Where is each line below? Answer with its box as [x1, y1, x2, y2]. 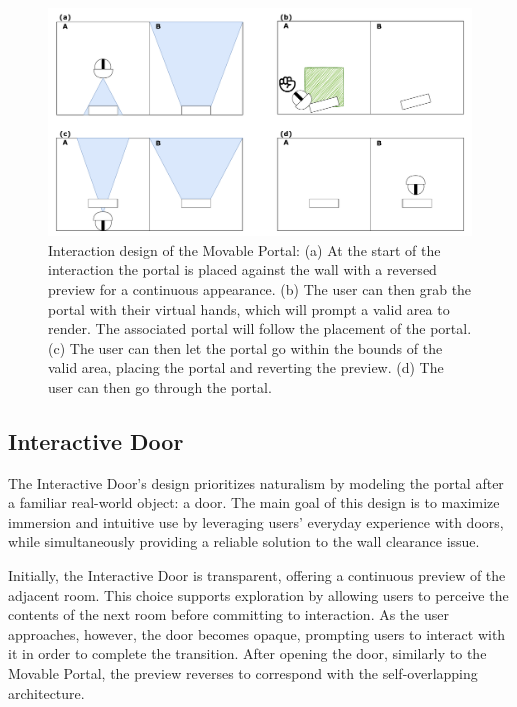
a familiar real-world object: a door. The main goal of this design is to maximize [8, 492, 500, 513]
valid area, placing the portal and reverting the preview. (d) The [48, 357, 444, 378]
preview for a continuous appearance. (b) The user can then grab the [48, 278, 472, 299]
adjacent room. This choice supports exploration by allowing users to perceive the [8, 584, 509, 605]
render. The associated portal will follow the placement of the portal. [48, 318, 472, 339]
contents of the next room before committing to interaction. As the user [8, 604, 449, 625]
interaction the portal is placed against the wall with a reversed [48, 259, 437, 280]
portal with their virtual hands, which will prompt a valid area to [48, 298, 450, 319]
